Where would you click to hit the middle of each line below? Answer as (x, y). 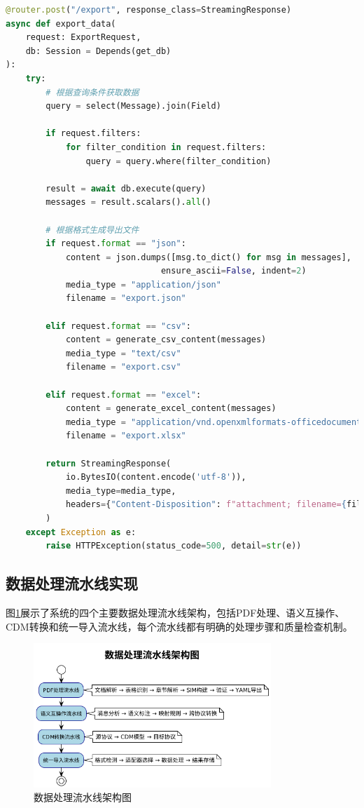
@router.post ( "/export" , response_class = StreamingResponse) (149, 10)
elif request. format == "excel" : (124, 395)
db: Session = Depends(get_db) (98, 51)
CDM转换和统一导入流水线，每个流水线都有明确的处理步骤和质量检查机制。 (179, 626)
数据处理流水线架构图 (83, 797)
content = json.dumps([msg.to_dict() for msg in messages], (209, 257)
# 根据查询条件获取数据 (92, 92)
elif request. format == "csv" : (118, 326)
